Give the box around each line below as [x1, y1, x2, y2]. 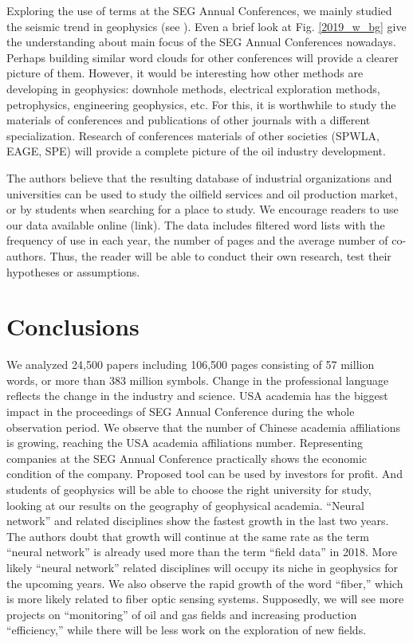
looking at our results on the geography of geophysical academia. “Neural [6, 496, 364, 513]
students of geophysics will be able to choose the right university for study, [6, 480, 372, 497]
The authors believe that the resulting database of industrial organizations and [6, 169, 392, 186]
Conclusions [6, 310, 140, 343]
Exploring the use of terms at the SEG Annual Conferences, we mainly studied [6, 2, 392, 18]
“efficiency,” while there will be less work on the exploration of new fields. [6, 621, 367, 638]
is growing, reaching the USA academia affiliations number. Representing [6, 434, 364, 451]
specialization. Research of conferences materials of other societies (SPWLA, [6, 127, 380, 143]
